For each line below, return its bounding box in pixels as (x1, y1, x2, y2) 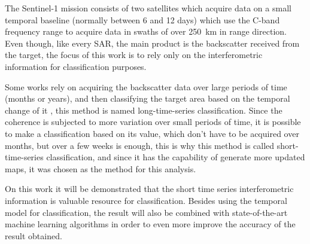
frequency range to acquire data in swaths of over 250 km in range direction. (5, 25, 287, 38)
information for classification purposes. (5, 60, 147, 72)
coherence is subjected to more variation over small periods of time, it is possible (5, 115, 301, 128)
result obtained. (5, 229, 62, 242)
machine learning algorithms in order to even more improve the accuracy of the (5, 218, 296, 230)
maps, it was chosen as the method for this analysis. (5, 162, 196, 175)
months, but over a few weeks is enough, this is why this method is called (5, 139, 275, 151)
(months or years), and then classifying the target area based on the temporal (5, 92, 290, 105)
